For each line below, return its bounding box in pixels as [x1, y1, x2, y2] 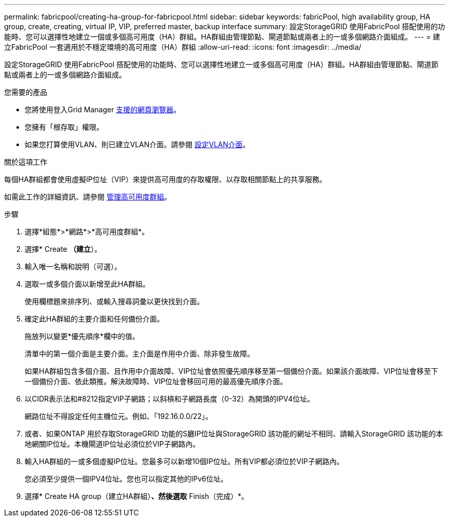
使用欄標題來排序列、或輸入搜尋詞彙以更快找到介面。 [25, 297, 204, 306]
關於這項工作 [4, 157, 47, 166]
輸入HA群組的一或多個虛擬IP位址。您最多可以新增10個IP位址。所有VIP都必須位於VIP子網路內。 [25, 457, 344, 466]
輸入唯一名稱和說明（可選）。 [25, 262, 121, 271]
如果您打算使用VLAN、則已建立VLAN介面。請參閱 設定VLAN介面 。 [25, 140, 250, 149]
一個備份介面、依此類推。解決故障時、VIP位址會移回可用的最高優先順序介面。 [25, 377, 288, 386]
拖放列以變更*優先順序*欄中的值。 [25, 332, 140, 340]
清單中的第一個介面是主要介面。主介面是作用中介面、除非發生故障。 [25, 349, 254, 358]
